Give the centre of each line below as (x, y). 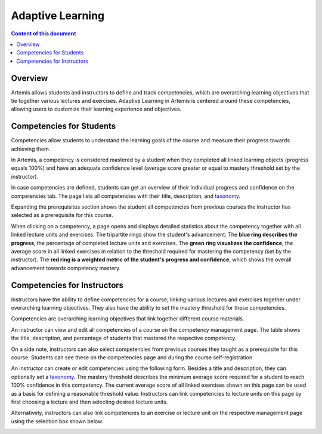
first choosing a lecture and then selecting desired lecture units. (89, 402)
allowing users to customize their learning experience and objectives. (96, 109)
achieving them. (31, 149)
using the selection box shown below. (57, 421)
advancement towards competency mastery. (66, 268)
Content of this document (44, 33)
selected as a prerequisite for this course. (62, 215)
